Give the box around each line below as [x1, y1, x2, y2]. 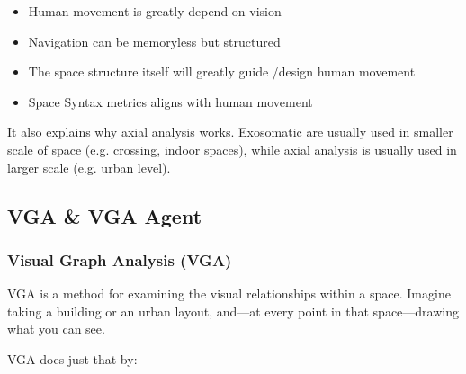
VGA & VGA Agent [7, 201, 202, 229]
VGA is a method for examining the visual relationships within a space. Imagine [7, 284, 451, 303]
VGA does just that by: [7, 349, 138, 368]
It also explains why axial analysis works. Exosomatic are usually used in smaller [7, 122, 453, 141]
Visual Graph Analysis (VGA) [7, 248, 232, 271]
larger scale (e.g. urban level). [7, 157, 171, 176]
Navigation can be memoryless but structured [28, 31, 281, 50]
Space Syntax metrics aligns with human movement [28, 92, 313, 111]
